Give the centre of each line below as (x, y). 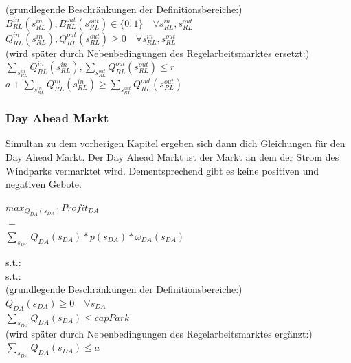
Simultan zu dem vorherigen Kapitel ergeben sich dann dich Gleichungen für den (175, 143)
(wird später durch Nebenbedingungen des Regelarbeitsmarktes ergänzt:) (159, 333)
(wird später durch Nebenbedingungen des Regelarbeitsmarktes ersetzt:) (158, 53)
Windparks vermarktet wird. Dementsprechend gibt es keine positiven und (162, 170)
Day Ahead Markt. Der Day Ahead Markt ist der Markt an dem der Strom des (172, 157)
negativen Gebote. (44, 184)
